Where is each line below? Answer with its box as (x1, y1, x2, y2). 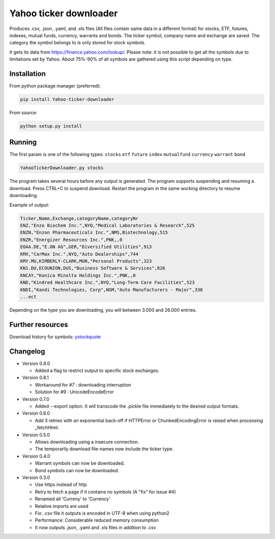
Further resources (9, 320, 68, 329)
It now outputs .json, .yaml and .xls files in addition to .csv (35, 524, 156, 530)
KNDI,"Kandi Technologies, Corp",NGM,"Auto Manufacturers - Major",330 (20, 287, 203, 292)
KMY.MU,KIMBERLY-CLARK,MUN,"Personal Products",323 (20, 258, 152, 264)
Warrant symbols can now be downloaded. (35, 460, 125, 466)
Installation (9, 69, 46, 78)
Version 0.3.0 (22, 474, 50, 480)
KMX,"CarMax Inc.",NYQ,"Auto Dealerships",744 (20, 251, 139, 257)
